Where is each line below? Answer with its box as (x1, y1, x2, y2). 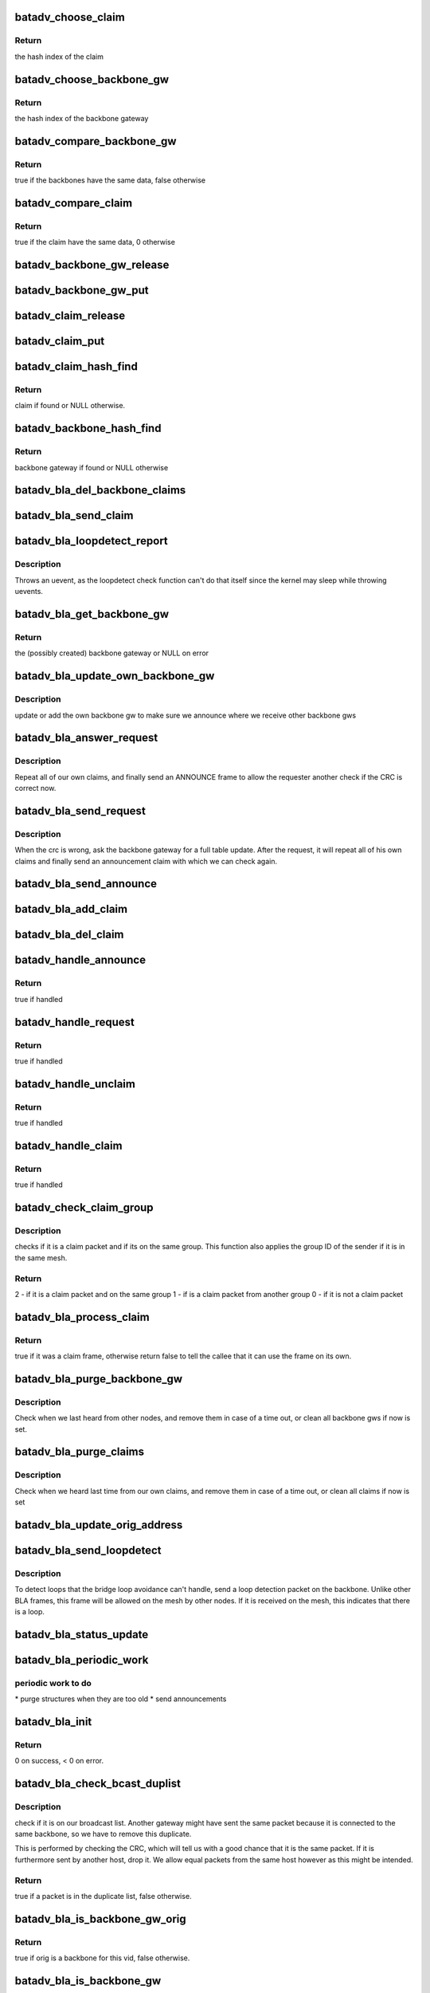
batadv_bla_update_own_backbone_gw (14, 670, 215, 683)
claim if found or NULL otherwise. (14, 401, 126, 411)
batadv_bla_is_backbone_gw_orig (14, 1912, 186, 1925)
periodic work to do (14, 1677, 92, 1688)
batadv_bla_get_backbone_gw (14, 607, 169, 621)
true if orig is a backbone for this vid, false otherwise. (14, 1953, 190, 1963)
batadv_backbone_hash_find (14, 422, 162, 435)
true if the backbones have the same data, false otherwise (14, 175, 206, 185)
